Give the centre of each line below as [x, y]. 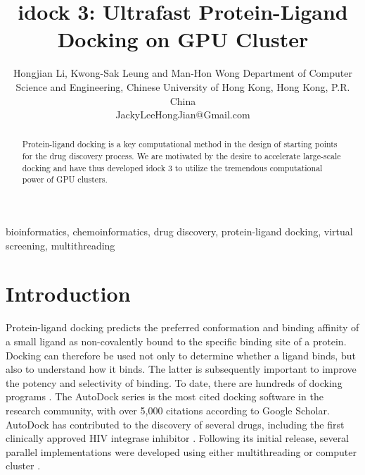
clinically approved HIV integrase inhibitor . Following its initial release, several [178, 438]
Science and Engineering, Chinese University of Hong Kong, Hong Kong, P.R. [183, 86]
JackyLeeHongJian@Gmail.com [183, 115]
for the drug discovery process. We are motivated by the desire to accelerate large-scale [181, 156]
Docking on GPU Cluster [183, 39]
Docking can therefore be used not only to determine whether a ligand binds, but [181, 355]
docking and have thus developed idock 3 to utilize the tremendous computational [172, 167]
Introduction [68, 294]
